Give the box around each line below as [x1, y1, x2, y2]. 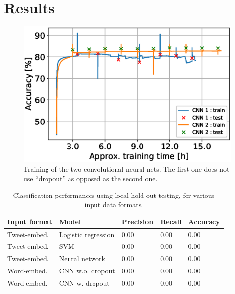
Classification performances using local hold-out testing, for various [13, 190, 215, 200]
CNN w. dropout [59, 277, 110, 288]
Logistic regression [59, 229, 115, 239]
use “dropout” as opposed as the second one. [23, 173, 158, 183]
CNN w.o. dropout [59, 266, 115, 276]
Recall [160, 216, 182, 226]
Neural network [59, 253, 105, 264]
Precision [121, 216, 154, 226]
